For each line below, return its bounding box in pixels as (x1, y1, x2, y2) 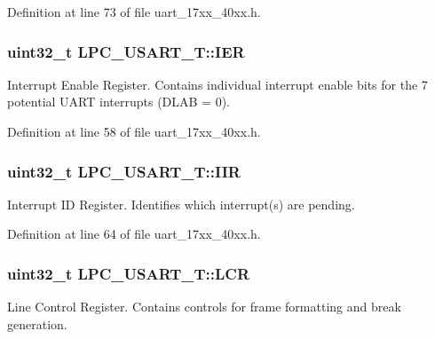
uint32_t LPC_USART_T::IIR (7, 160, 241, 182)
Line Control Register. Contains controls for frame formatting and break (7, 297, 401, 316)
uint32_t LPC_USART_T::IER (7, 40, 245, 62)
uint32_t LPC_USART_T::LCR (7, 262, 250, 284)
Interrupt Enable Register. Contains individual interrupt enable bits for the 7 (7, 75, 428, 93)
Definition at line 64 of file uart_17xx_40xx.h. (7, 225, 261, 243)
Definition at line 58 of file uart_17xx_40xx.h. (7, 122, 261, 140)
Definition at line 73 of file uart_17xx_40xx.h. (7, 3, 261, 20)
